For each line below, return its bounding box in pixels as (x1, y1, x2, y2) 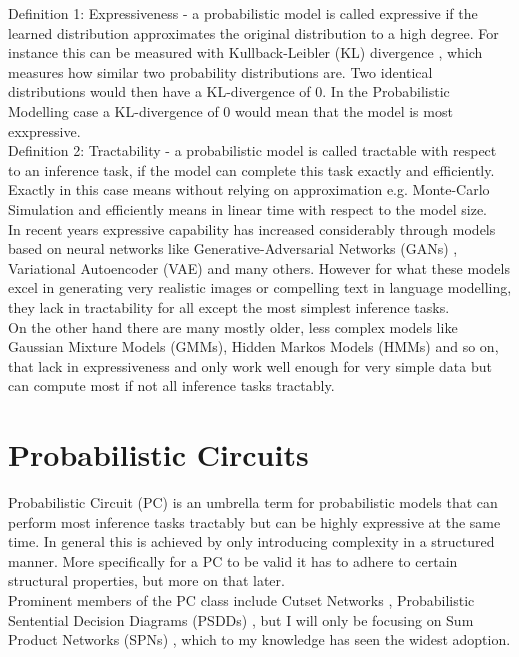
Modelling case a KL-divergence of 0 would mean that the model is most (8, 100, 453, 121)
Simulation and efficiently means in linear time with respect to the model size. (8, 198, 487, 219)
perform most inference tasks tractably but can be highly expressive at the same (8, 511, 501, 532)
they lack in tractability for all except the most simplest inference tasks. (8, 296, 450, 317)
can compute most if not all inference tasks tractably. (8, 375, 335, 396)
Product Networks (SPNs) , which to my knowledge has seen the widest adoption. (8, 629, 511, 650)
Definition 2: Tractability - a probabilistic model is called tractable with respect (8, 140, 497, 161)
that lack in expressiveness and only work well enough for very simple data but (8, 355, 492, 376)
